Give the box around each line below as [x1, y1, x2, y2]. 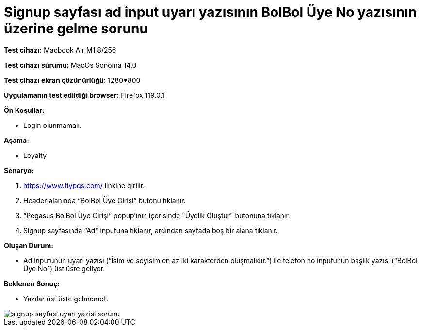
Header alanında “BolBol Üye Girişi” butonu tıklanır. [23, 196, 186, 204]
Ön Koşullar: [4, 106, 45, 114]
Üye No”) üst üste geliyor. [23, 264, 105, 273]
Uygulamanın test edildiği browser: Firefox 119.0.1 [4, 91, 164, 99]
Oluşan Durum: [4, 241, 53, 250]
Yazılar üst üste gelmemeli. [23, 294, 109, 303]
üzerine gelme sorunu [4, 20, 148, 37]
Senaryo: [4, 166, 34, 174]
